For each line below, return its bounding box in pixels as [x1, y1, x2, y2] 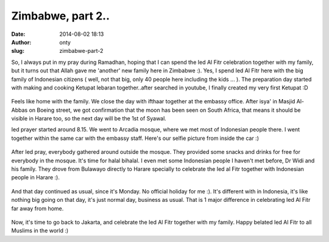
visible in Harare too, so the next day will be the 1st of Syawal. [11, 115, 167, 122]
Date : [11, 30, 26, 38]
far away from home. [11, 204, 64, 212]
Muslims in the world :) [11, 227, 69, 234]
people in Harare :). [11, 174, 60, 181]
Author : [11, 38, 32, 46]
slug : [11, 47, 24, 55]
